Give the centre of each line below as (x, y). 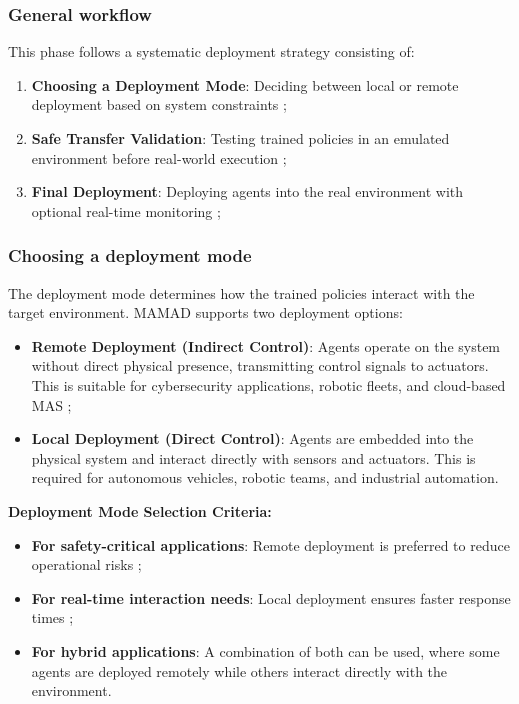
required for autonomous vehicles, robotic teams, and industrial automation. (265, 477)
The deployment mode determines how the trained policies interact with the (241, 292)
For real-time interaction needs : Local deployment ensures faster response (271, 597)
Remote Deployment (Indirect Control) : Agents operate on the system (266, 345)
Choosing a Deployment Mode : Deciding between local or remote (245, 84)
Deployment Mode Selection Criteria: (140, 510)
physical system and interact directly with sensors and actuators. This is (253, 457)
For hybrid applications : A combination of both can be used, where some (265, 650)
